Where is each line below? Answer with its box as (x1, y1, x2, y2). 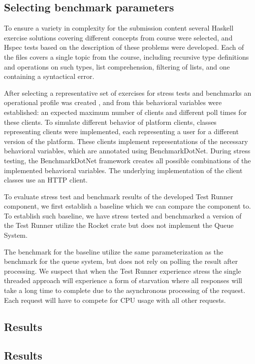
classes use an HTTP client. (4, 175, 88, 185)
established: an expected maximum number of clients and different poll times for (4, 107, 247, 117)
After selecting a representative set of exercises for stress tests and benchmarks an (4, 87, 252, 98)
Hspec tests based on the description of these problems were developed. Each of (4, 42, 244, 52)
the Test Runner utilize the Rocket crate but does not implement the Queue (4, 220, 234, 230)
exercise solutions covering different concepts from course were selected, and (4, 32, 233, 42)
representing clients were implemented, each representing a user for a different (4, 126, 239, 137)
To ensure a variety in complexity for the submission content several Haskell (4, 23, 234, 33)
